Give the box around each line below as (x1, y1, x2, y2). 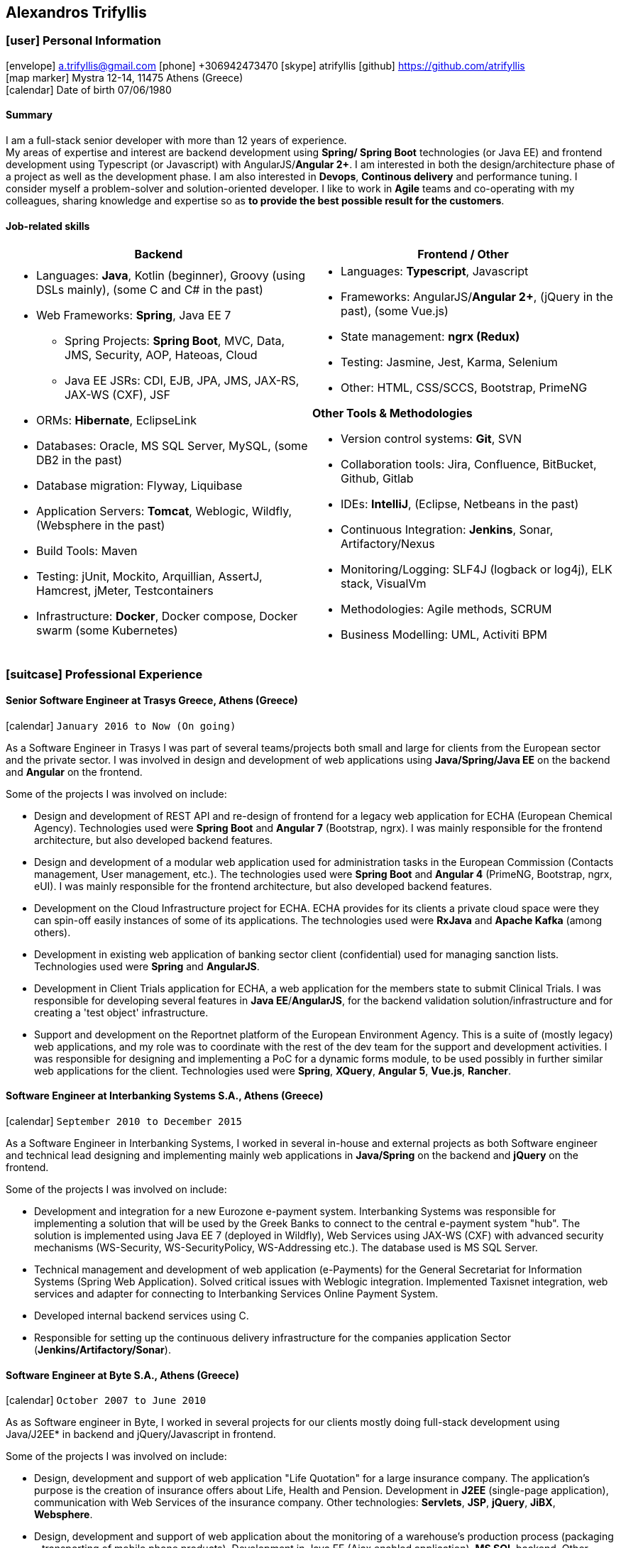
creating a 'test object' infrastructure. (34, 1006, 209, 1019)
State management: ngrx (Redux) (341, 329, 520, 344)
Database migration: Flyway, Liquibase (36, 478, 243, 493)
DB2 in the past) (36, 453, 123, 468)
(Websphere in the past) (36, 518, 165, 533)
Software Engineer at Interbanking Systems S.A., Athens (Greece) (6, 1089, 324, 1102)
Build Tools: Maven (36, 544, 138, 559)
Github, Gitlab (341, 471, 414, 486)
